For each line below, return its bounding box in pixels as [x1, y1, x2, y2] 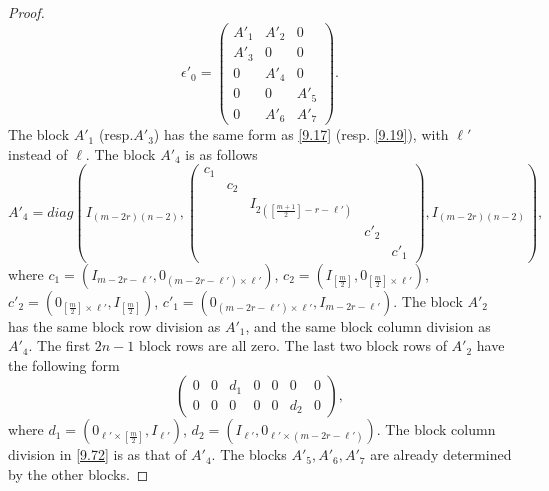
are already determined [370, 444, 512, 465]
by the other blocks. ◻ [8, 463, 149, 484]
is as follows [185, 143, 258, 164]
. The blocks [211, 444, 287, 465]
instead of [8, 143, 68, 164]
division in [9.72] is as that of [8, 444, 187, 465]
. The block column [376, 419, 496, 440]
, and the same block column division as [245, 315, 491, 336]
